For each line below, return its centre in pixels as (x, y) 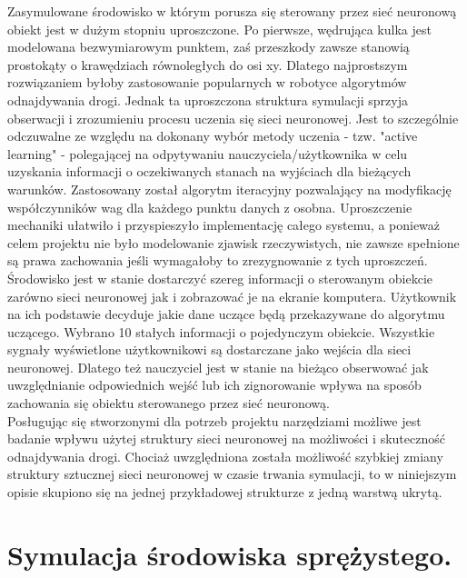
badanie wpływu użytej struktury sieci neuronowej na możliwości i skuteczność (226, 438)
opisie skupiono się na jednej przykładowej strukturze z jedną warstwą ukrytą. (225, 492)
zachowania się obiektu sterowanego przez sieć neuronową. (169, 403)
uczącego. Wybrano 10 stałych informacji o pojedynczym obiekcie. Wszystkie (221, 331)
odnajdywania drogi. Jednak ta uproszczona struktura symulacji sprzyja (208, 100)
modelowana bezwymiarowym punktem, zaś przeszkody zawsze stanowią (209, 47)
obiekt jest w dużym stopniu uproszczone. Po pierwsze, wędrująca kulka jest (219, 29)
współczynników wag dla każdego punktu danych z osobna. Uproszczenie (210, 207)
